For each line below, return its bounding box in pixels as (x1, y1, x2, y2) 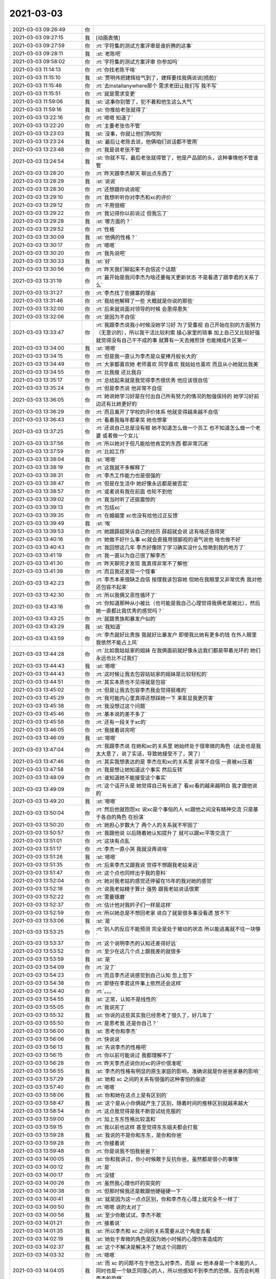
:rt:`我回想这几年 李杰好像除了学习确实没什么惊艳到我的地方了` (96, 544, 245, 551)
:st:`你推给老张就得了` (96, 106, 148, 113)
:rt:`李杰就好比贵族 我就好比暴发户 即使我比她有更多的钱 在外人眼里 (96, 631, 257, 638)
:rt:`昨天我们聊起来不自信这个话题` (96, 266, 178, 273)
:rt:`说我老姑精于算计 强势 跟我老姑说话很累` (96, 885, 201, 892)
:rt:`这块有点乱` (96, 837, 132, 844)
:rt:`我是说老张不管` (96, 146, 142, 153)
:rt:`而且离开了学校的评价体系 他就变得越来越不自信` (96, 408, 220, 415)
